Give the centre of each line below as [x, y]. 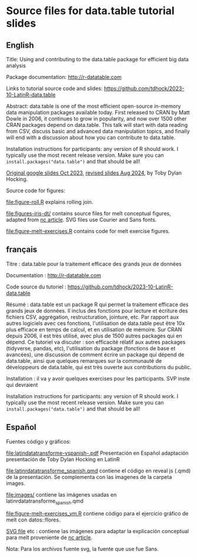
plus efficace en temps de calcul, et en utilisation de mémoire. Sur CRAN [94, 329]
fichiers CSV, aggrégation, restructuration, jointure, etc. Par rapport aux [93, 317]
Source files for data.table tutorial [90, 11]
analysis [16, 65]
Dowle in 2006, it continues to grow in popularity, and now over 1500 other [96, 119]
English [20, 45]
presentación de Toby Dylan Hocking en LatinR [63, 459]
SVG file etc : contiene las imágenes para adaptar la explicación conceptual [98, 531]
